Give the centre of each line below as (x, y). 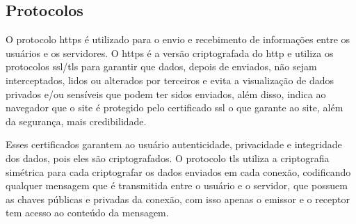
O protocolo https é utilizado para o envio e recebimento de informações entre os (178, 39)
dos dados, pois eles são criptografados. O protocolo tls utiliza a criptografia (168, 158)
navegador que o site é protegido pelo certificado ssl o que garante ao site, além (175, 107)
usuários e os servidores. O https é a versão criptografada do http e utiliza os (170, 53)
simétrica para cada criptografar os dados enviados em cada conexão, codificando (178, 171)
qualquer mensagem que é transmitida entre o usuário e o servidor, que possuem (177, 185)
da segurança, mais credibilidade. (76, 121)
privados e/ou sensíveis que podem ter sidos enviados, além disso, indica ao (166, 94)
